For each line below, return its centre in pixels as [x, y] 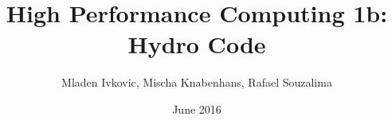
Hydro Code [197, 44]
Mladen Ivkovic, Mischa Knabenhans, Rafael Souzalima [197, 82]
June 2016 [197, 108]
